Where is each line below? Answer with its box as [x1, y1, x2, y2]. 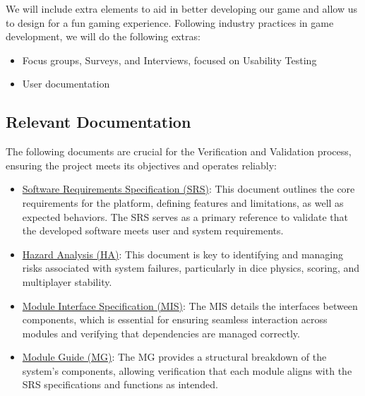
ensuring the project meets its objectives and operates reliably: [6, 157, 277, 172]
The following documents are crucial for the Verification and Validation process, [6, 144, 352, 159]
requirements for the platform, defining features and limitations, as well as [22, 195, 344, 210]
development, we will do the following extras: [6, 29, 201, 44]
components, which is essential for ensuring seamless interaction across [22, 312, 328, 327]
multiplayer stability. [22, 274, 112, 289]
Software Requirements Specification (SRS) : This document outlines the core [22, 181, 355, 196]
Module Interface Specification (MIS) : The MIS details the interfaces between [22, 298, 358, 313]
